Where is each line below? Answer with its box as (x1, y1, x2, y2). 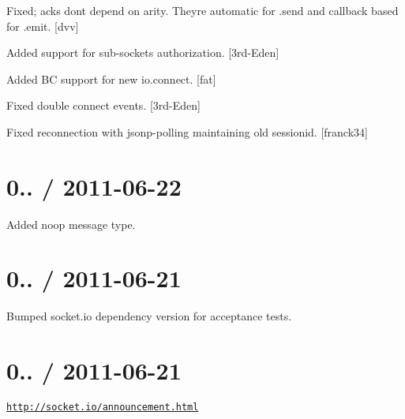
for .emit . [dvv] (6, 17, 79, 34)
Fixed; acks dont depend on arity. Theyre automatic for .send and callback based (6, 2, 399, 18)
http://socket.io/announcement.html (6, 402, 199, 413)
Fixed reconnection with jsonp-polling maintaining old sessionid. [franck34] (6, 123, 368, 140)
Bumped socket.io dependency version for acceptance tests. (6, 308, 292, 324)
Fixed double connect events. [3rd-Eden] (6, 97, 201, 114)
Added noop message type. (6, 215, 136, 232)
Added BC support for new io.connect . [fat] (6, 70, 216, 87)
